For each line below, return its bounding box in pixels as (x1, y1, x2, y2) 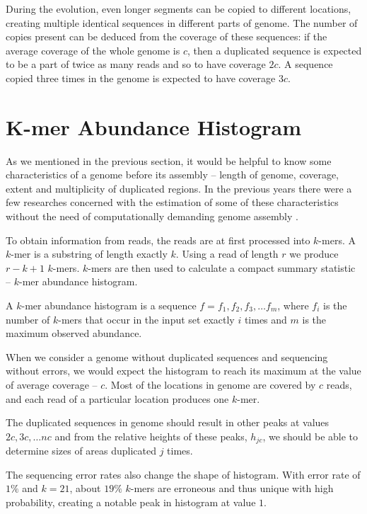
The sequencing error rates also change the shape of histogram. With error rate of (6, 467, 361, 481)
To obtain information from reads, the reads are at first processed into (6, 232, 310, 247)
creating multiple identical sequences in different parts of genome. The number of (6, 15, 358, 30)
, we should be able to (262, 428, 359, 443)
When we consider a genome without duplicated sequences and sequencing (6, 349, 328, 364)
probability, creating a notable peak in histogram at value (6, 495, 256, 510)
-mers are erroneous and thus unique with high (130, 481, 334, 496)
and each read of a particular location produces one (6, 391, 229, 406)
